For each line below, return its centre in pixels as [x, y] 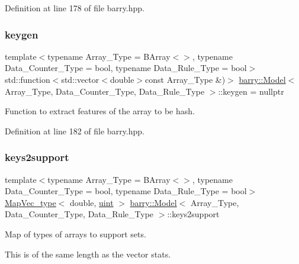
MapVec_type [30, 202]
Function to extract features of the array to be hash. [100, 111]
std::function [28, 79]
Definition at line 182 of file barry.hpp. [75, 131]
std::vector [80, 79]
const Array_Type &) [185, 79]
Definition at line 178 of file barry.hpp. [75, 8]
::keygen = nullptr [251, 91]
